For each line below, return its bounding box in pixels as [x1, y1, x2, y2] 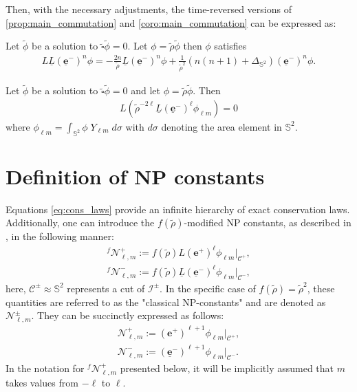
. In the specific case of [160, 281, 256, 295]
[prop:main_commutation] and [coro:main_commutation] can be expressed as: [6, 15, 336, 30]
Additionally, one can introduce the [6, 215, 155, 230]
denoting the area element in [161, 119, 282, 133]
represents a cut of [67, 281, 145, 295]
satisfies [214, 39, 247, 53]
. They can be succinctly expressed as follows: [31, 308, 224, 323]
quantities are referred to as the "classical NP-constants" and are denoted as [6, 294, 326, 309]
